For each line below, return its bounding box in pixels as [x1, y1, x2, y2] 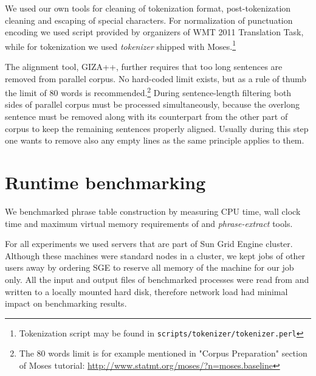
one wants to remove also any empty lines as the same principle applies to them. [5, 134, 304, 147]
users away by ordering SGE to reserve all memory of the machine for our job [5, 261, 294, 274]
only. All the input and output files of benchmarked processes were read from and [5, 273, 309, 285]
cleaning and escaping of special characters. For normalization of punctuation [5, 13, 293, 26]
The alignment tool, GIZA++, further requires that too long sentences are [5, 60, 283, 73]
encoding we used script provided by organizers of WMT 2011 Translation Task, [5, 26, 304, 38]
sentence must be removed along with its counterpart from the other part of [5, 110, 288, 123]
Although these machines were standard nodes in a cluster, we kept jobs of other [5, 249, 306, 262]
